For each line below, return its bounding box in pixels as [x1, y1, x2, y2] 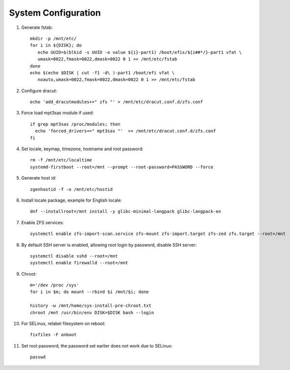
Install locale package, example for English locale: [21, 197, 122, 203]
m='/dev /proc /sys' [30, 282, 79, 288]
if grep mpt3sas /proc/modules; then [30, 121, 121, 127]
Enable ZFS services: [21, 219, 64, 225]
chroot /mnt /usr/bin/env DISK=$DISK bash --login [30, 310, 154, 315]
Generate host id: [21, 175, 56, 181]
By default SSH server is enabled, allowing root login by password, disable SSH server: [21, 242, 197, 248]
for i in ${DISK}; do [30, 43, 82, 48]
